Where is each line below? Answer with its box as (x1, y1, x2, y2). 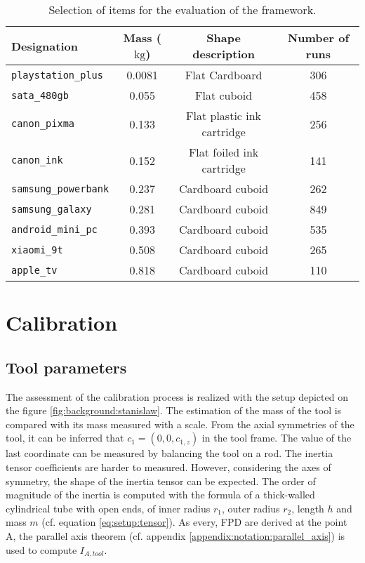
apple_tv (11, 264, 58, 276)
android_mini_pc (11, 223, 98, 235)
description (192, 46, 255, 62)
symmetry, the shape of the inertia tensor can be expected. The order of (6, 473, 316, 488)
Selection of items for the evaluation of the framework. (48, 1, 317, 18)
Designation (11, 37, 78, 54)
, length (291, 501, 324, 515)
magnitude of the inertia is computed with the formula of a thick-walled (6, 487, 315, 502)
